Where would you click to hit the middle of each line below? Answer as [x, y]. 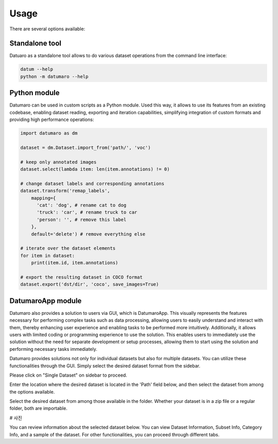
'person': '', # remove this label [82, 219]
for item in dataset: [48, 255]
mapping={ [44, 198]
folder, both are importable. [39, 409]
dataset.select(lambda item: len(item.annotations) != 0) [95, 169]
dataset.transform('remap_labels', [65, 191]
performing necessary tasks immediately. [54, 349]
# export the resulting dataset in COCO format [81, 277]
